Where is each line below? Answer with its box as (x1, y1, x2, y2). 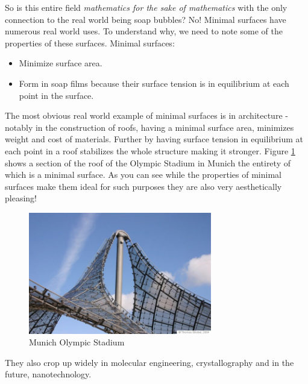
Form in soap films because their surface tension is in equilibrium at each (19, 77, 289, 89)
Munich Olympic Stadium (29, 336, 125, 348)
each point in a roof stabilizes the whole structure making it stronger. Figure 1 (5, 144, 295, 157)
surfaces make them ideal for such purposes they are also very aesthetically (5, 180, 282, 192)
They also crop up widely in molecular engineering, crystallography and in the (5, 356, 294, 368)
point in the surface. (19, 89, 94, 101)
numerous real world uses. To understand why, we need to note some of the (5, 25, 283, 37)
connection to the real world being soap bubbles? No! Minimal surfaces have (5, 13, 286, 25)
